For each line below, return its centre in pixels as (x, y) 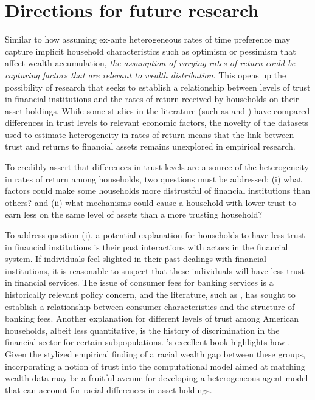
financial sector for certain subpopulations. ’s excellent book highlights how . (148, 342)
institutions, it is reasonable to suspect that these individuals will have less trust (155, 270)
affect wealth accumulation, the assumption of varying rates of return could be (150, 63)
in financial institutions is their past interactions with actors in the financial (147, 247)
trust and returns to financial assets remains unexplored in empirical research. (150, 146)
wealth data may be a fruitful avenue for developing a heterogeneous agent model (157, 378)
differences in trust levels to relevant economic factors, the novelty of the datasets (157, 122)
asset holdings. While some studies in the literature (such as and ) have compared (157, 110)
